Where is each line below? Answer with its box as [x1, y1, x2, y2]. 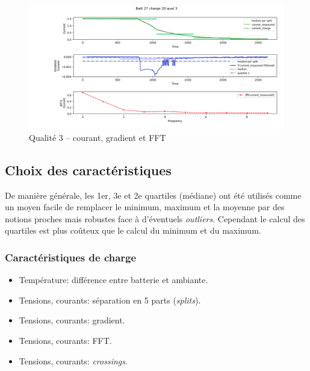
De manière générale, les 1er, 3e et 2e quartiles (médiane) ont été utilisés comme [5, 189, 302, 201]
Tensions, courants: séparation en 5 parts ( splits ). [19, 293, 201, 306]
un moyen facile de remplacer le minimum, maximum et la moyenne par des [5, 201, 285, 213]
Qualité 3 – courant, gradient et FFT [29, 131, 166, 143]
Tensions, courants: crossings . [19, 354, 128, 367]
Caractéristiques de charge [5, 249, 137, 264]
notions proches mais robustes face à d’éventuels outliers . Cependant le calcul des [5, 212, 305, 225]
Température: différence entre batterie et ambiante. [19, 273, 208, 286]
